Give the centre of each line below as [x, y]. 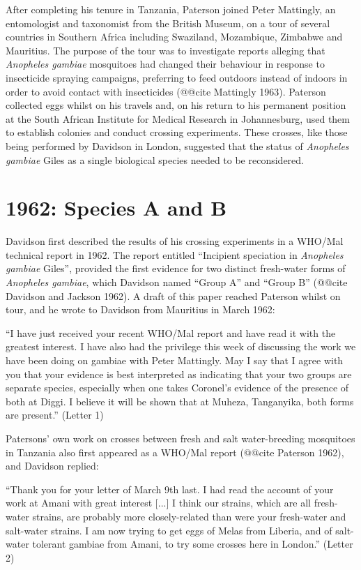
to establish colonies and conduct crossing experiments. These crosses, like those [177, 132]
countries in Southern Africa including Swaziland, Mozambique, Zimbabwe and [174, 37]
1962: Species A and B [116, 208]
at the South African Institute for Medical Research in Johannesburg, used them [178, 118]
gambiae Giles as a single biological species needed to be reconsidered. [155, 159]
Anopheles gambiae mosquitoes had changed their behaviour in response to [165, 64]
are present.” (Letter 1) [55, 415]
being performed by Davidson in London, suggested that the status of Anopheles [177, 145]
